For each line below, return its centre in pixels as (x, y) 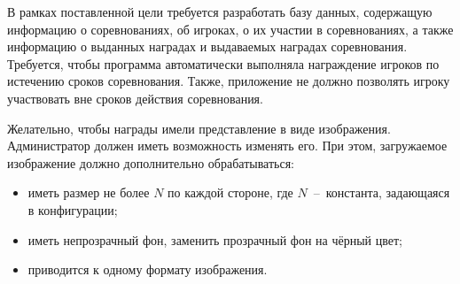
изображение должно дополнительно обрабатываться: (151, 162)
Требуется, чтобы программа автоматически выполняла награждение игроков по (223, 63)
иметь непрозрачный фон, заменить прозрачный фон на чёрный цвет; (215, 239)
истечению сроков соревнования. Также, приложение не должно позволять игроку (229, 81)
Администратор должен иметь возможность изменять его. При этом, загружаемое (227, 146)
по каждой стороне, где (230, 192)
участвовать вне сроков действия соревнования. (135, 98)
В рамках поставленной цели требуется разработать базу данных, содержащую (220, 12)
